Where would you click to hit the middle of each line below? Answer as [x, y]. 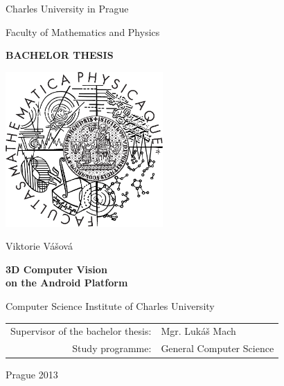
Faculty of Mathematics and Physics [83, 31]
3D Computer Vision [56, 269]
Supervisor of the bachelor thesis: [81, 331]
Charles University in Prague [67, 8]
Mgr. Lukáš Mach [198, 331]
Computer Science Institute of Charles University [110, 305]
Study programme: [112, 348]
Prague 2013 [32, 375]
